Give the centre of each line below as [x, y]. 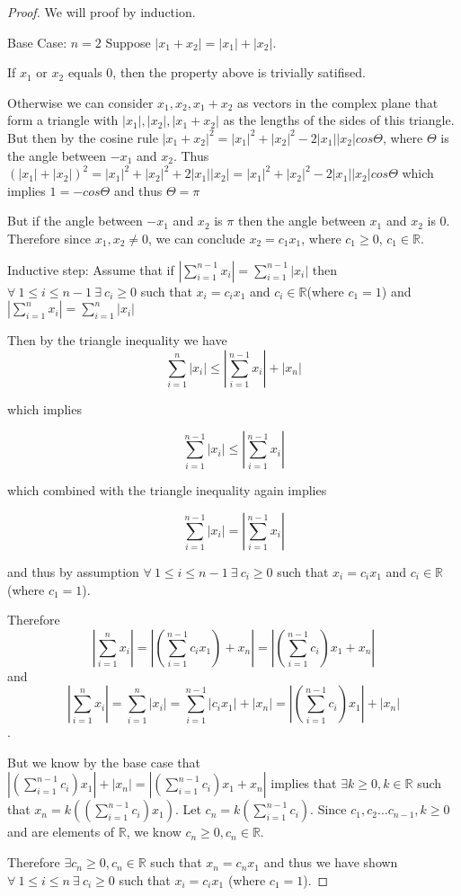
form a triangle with [63, 120]
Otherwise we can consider [80, 102]
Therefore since [49, 238]
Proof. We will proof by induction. [102, 12]
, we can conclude [197, 238]
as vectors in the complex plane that [338, 102]
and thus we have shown [331, 862]
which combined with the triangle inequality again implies [167, 490]
